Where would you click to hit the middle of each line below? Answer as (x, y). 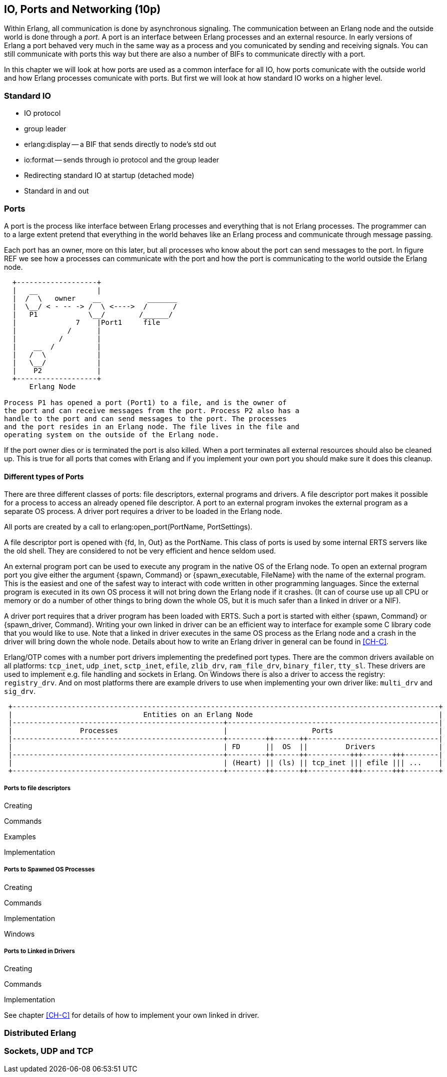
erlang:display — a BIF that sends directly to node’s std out (120, 144)
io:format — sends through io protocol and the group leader (122, 160)
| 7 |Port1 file (86, 322)
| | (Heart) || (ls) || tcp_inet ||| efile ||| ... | (226, 763)
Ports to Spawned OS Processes (50, 870)
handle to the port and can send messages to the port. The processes (145, 418)
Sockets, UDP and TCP (49, 1051)
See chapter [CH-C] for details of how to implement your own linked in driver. (132, 1015)
